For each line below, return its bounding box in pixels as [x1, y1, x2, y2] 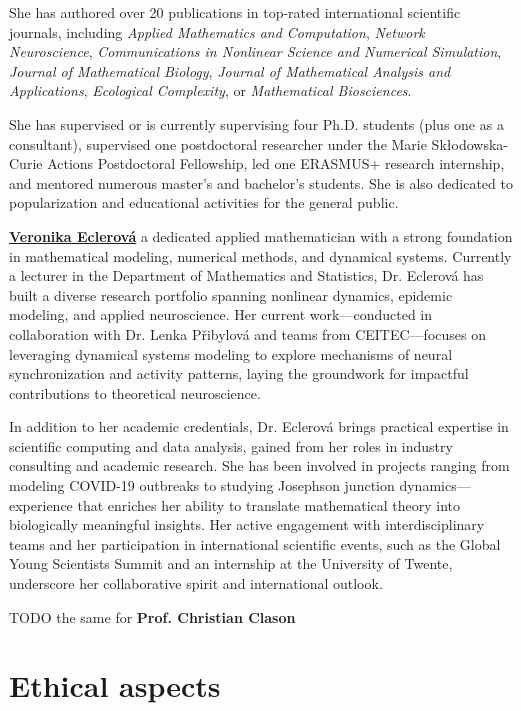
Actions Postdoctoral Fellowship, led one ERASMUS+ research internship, [47, 153, 505, 174]
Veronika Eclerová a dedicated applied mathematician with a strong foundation [9, 225, 513, 246]
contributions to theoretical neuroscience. [9, 382, 261, 403]
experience [9, 494, 73, 515]
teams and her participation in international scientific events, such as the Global [9, 533, 501, 554]
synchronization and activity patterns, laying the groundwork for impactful [9, 363, 469, 384]
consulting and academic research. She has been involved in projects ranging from [9, 455, 510, 476]
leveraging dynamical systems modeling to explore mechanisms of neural [9, 343, 453, 364]
